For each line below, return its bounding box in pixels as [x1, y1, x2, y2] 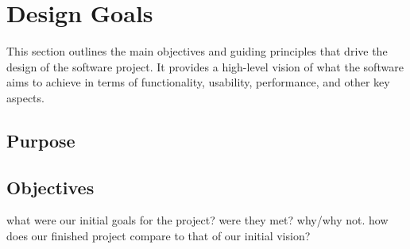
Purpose [6, 128, 75, 152]
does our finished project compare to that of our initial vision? [6, 228, 311, 244]
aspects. [6, 89, 44, 105]
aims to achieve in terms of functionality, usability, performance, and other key [6, 74, 390, 90]
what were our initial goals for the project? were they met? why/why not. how [6, 212, 389, 228]
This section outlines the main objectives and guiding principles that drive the [6, 43, 388, 59]
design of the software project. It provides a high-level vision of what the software [6, 58, 404, 75]
